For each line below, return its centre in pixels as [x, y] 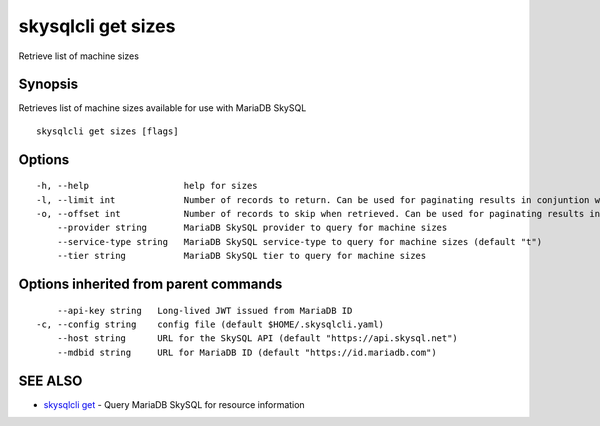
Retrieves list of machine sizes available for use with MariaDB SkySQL [162, 108]
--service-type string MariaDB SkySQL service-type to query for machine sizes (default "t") [299, 241]
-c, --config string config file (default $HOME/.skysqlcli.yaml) [210, 324]
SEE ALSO [50, 380]
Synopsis [48, 84]
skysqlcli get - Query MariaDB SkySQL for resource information [174, 404]
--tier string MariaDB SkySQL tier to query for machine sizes [241, 256]
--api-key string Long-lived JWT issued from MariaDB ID [204, 310]
